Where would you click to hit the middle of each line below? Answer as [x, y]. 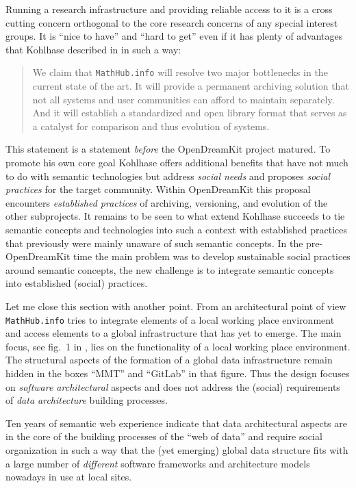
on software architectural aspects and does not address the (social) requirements [173, 386]
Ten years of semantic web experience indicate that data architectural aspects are [176, 423]
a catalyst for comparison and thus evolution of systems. [151, 126]
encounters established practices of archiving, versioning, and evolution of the [167, 202]
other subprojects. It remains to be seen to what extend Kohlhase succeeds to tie [175, 216]
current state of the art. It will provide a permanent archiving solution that [191, 86]
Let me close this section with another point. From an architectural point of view [176, 306]
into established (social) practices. [77, 283]
